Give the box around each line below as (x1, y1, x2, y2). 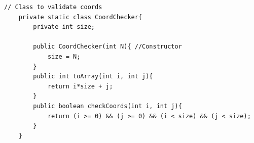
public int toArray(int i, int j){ (33, 73, 153, 80)
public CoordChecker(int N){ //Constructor (33, 43, 182, 51)
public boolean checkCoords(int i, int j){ (33, 102, 182, 110)
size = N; (47, 53, 81, 60)
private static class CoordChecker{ (18, 13, 142, 21)
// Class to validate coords (4, 4, 102, 11)
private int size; (33, 23, 95, 31)
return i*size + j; (47, 82, 113, 90)
